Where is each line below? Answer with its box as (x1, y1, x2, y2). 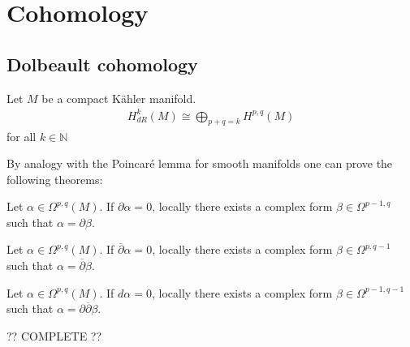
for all (6, 127, 37, 144)
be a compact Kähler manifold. (41, 89, 196, 106)
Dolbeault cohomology (6, 51, 198, 76)
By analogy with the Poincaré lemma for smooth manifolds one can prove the (6, 155, 393, 172)
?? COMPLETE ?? (6, 327, 102, 344)
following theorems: (6, 170, 103, 187)
